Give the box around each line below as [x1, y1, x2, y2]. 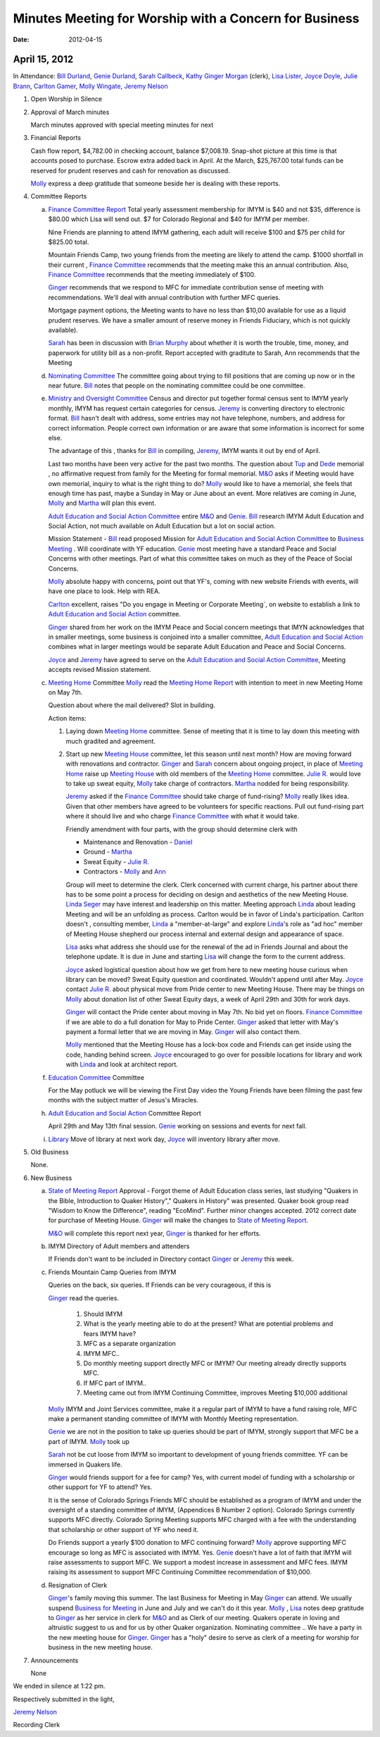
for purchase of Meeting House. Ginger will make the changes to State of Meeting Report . [48, 1216, 309, 1225]
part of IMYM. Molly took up [48, 1437, 130, 1445]
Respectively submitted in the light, [13, 1695, 115, 1703]
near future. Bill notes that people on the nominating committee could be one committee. [48, 381, 305, 390]
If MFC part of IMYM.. [83, 1378, 147, 1387]
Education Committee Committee [48, 1073, 144, 1081]
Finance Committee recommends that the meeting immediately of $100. [48, 270, 256, 279]
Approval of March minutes [30, 108, 110, 116]
